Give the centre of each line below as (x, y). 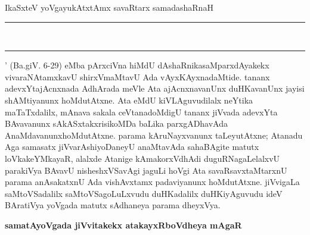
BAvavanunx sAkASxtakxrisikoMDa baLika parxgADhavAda (117, 123)
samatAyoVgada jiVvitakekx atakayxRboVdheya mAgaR (123, 225)
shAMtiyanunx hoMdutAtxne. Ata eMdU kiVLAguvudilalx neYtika (129, 100)
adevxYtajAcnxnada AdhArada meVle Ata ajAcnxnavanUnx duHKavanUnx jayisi (155, 88)
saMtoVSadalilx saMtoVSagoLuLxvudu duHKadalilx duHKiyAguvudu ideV (144, 193)
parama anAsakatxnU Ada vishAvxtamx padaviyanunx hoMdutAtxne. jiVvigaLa (152, 182)
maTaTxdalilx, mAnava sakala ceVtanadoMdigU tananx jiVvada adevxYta (141, 112)
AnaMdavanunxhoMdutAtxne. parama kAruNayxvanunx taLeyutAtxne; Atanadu (154, 135)
